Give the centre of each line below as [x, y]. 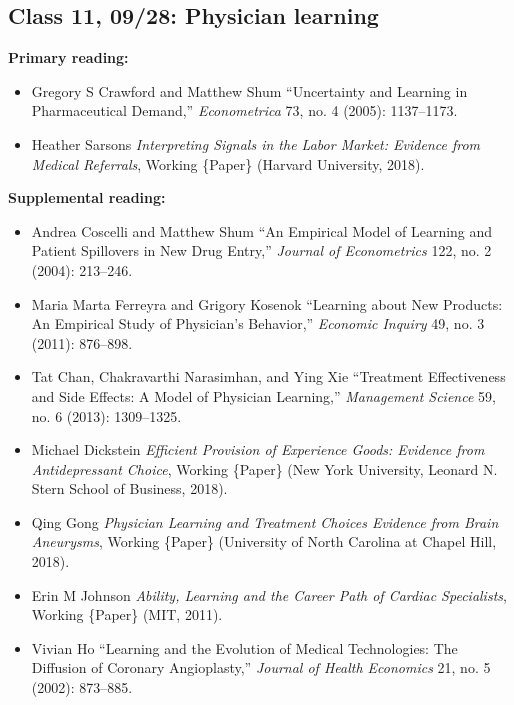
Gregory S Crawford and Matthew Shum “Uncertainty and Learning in [249, 90]
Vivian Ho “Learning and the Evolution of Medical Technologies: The [244, 647]
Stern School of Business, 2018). [129, 488]
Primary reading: [68, 57]
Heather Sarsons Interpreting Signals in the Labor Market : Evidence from [256, 143]
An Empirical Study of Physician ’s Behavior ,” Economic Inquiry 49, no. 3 [258, 323]
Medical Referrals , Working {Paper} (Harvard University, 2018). [228, 163]
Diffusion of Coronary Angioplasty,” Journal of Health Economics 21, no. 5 [261, 667]
